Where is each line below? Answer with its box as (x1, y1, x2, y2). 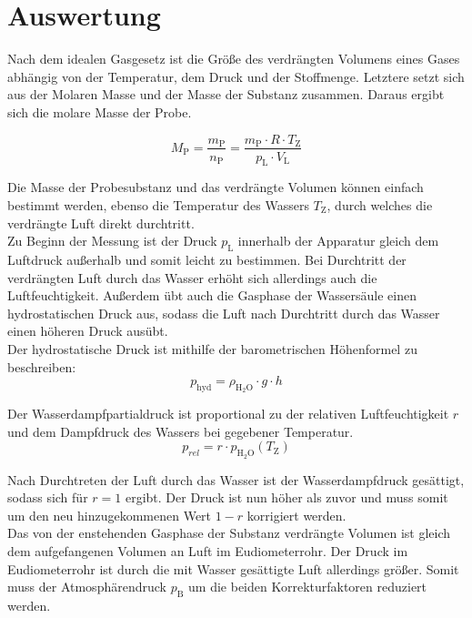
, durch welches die (326, 195, 433, 214)
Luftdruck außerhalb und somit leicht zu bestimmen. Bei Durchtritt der (7, 249, 407, 268)
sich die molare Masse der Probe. (7, 102, 192, 121)
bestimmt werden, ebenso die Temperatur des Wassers (7, 195, 309, 214)
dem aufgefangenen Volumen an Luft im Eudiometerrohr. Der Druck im (7, 542, 408, 561)
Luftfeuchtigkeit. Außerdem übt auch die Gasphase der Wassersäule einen (7, 286, 417, 305)
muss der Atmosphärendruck (7, 577, 166, 596)
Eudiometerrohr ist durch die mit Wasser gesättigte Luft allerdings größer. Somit (7, 559, 459, 578)
